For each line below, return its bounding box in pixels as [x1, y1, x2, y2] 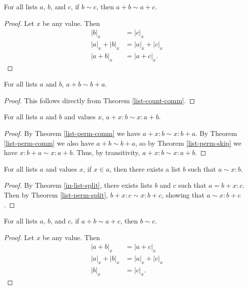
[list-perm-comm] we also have [4, 137, 94, 148]
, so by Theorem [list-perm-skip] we [135, 137, 242, 148]
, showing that [162, 190, 205, 200]
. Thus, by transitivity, [72, 147, 140, 157]
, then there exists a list [109, 163, 181, 174]
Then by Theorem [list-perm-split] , [4, 190, 108, 200]
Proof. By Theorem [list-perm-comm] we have [4, 128, 141, 138]
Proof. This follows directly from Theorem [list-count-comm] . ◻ [4, 95, 195, 105]
